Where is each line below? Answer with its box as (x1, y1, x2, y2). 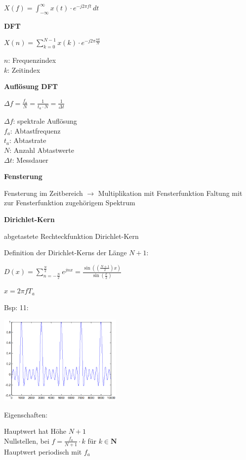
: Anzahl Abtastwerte (9, 144, 75, 155)
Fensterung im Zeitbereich (4, 187, 83, 198)
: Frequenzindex (8, 55, 56, 65)
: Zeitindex (7, 64, 41, 75)
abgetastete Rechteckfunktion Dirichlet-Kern (4, 230, 139, 241)
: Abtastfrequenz (10, 125, 61, 136)
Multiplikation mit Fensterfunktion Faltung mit (98, 187, 243, 198)
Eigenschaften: (4, 409, 48, 419)
